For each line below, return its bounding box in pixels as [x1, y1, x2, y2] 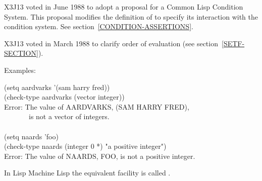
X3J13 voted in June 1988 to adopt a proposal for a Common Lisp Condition [4, 2, 243, 12]
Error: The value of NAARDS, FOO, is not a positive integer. [4, 150, 195, 161]
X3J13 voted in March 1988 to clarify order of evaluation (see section [4, 38, 218, 48]
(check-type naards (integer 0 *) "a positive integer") [4, 141, 167, 151]
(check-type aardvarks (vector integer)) [4, 92, 125, 102]
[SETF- [222, 38, 245, 48]
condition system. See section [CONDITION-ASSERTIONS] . [4, 21, 193, 32]
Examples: [4, 64, 36, 75]
